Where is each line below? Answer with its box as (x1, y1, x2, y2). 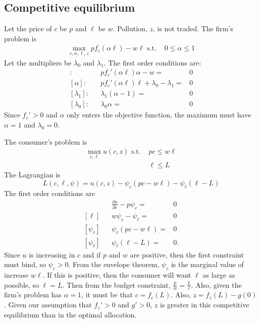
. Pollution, (113, 23, 147, 34)
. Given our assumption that (4, 299, 92, 310)
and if (82, 249, 101, 260)
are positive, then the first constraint (130, 249, 244, 260)
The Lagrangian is (4, 169, 61, 180)
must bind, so (4, 259, 46, 270)
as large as (202, 270, 235, 280)
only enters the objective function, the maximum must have (67, 109, 251, 120)
